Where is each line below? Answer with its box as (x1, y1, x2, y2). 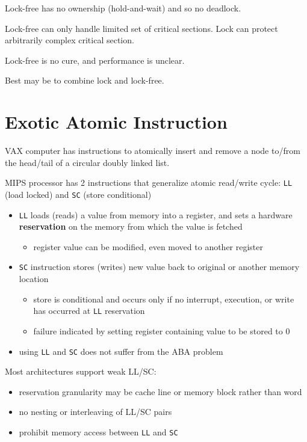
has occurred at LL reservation (33, 304, 145, 317)
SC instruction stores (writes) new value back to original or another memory (19, 260, 300, 273)
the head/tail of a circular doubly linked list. (5, 156, 170, 168)
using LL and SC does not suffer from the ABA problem (19, 345, 223, 357)
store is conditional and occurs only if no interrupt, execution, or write (33, 292, 294, 305)
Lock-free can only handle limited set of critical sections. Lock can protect (5, 22, 278, 34)
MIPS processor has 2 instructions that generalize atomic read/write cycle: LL (5, 176, 293, 189)
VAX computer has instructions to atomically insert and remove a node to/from (5, 144, 300, 157)
